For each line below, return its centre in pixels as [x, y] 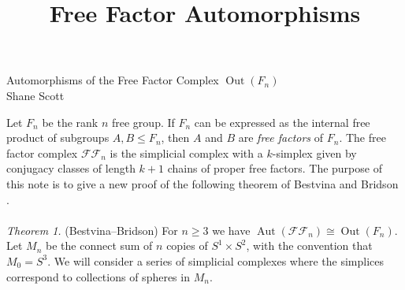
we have [231, 230]
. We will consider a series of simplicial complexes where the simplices [216, 260]
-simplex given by [314, 152]
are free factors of [281, 138]
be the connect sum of [99, 245]
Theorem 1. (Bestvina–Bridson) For [92, 230]
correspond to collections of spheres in [98, 276]
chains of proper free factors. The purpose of [275, 168]
